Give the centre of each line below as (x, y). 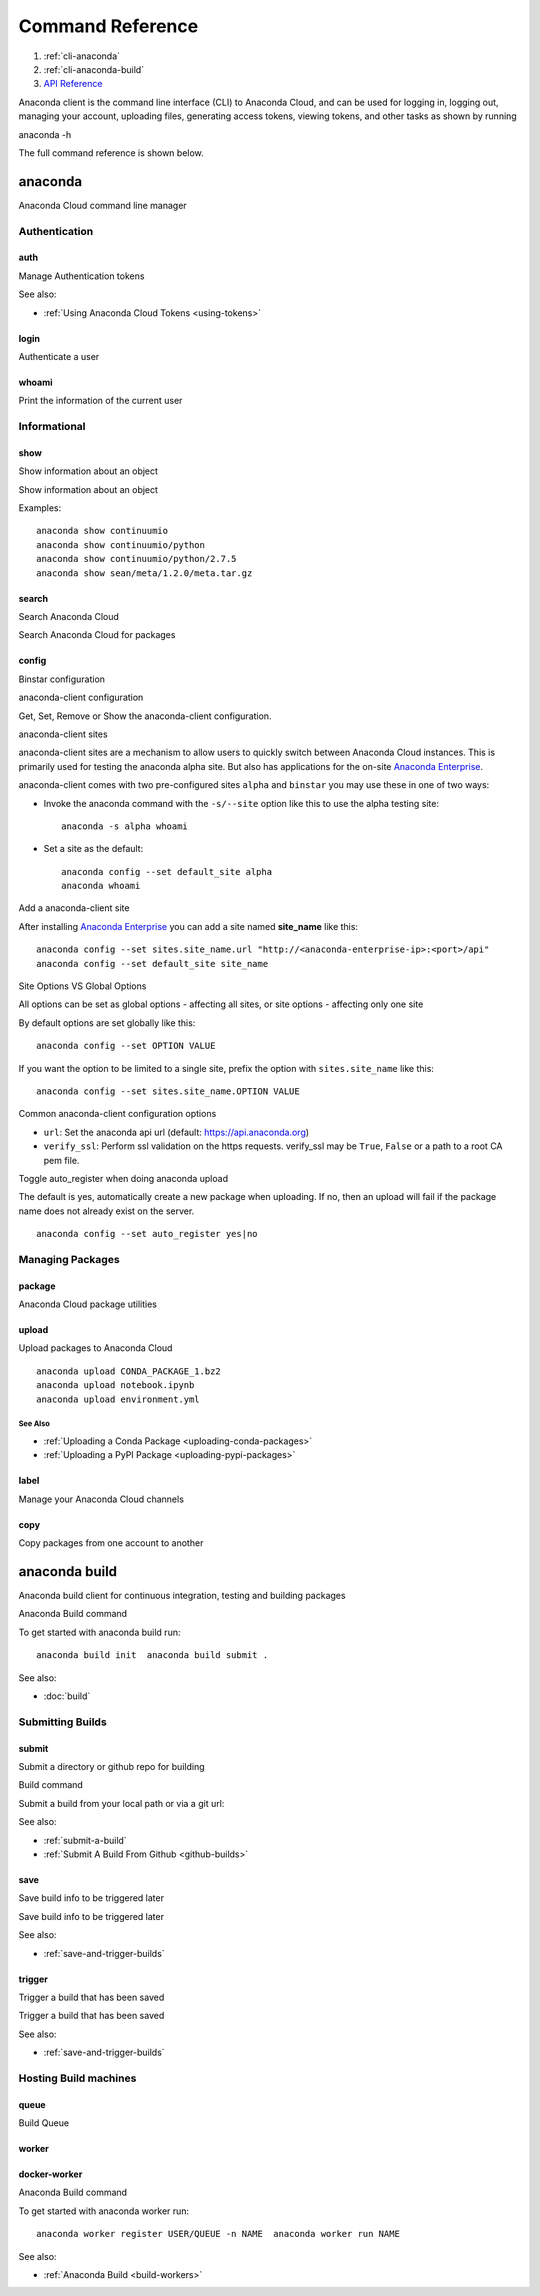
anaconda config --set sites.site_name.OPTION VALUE (168, 1091)
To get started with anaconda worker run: (104, 2211)
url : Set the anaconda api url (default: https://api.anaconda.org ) (176, 1132)
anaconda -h (45, 134)
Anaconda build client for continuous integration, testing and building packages (182, 1596)
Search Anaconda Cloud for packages (97, 635)
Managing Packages (69, 1259)
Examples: (40, 508)
